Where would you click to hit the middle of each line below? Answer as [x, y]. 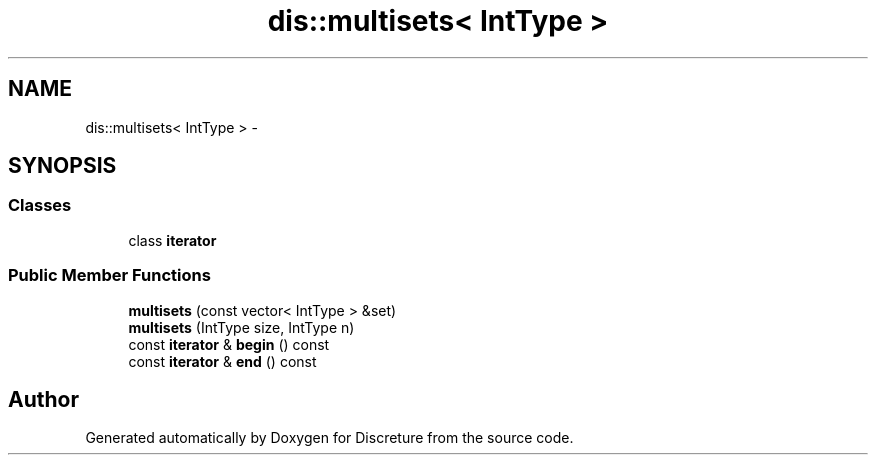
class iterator [172, 240]
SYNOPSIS [62, 166]
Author [43, 399]
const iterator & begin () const [229, 344]
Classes [40, 205]
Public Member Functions [109, 275]
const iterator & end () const [222, 361]
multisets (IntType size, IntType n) [241, 327]
